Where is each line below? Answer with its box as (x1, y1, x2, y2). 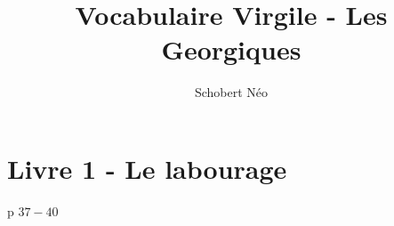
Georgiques (161, 31, 302, 68)
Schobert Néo (194, 83, 269, 101)
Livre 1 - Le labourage (7, 149, 287, 186)
